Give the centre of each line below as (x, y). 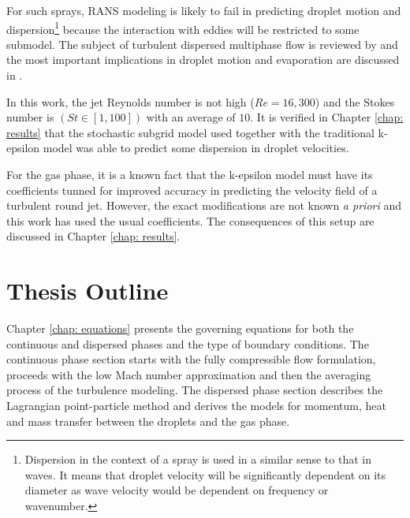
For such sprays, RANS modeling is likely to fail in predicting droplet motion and (204, 10)
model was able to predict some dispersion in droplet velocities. (196, 148)
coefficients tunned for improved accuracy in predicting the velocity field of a (192, 190)
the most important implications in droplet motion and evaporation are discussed (203, 60)
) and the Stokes (355, 101)
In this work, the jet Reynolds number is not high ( (130, 101)
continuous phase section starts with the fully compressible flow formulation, (191, 359)
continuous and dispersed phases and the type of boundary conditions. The (188, 343)
